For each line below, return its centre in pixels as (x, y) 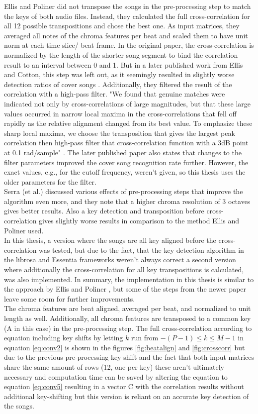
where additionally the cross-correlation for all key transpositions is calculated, (124, 269)
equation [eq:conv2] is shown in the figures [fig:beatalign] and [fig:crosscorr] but (125, 347)
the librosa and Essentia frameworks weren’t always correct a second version (120, 259)
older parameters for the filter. (50, 181)
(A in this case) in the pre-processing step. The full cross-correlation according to (128, 328)
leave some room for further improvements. (70, 298)
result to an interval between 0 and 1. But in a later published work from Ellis (124, 64)
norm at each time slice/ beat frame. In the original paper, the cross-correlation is (129, 45)
